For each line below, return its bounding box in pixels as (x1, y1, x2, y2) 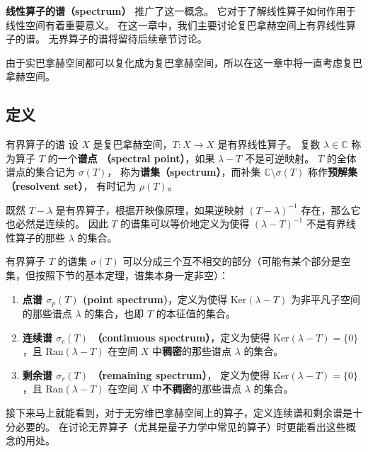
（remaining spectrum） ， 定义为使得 (92, 367, 270, 382)
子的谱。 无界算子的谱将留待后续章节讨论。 (6, 31, 207, 46)
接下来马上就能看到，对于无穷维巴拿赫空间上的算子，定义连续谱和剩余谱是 (6, 405, 352, 419)
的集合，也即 (84, 305, 144, 320)
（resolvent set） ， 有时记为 (6, 178, 137, 193)
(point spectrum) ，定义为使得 (82, 291, 227, 306)
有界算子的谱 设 (6, 137, 79, 152)
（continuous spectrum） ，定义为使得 (92, 329, 270, 344)
